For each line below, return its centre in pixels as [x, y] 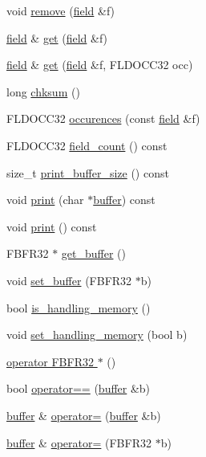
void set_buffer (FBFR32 [69, 280]
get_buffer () [94, 253]
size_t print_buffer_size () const [88, 172]
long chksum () [43, 91]
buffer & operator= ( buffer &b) [84, 415]
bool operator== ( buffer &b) [79, 388]
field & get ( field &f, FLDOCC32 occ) [100, 65]
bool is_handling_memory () [79, 307]
